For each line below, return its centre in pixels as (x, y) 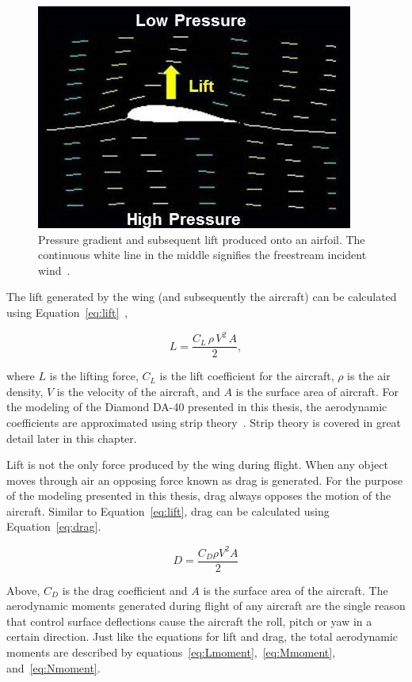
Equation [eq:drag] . (54, 526)
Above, (23, 590)
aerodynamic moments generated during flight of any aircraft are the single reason (206, 606)
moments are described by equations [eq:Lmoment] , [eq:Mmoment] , (171, 652)
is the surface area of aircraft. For (317, 391)
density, (25, 391)
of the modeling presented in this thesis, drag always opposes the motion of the (199, 495)
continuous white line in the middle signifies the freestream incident (202, 255)
